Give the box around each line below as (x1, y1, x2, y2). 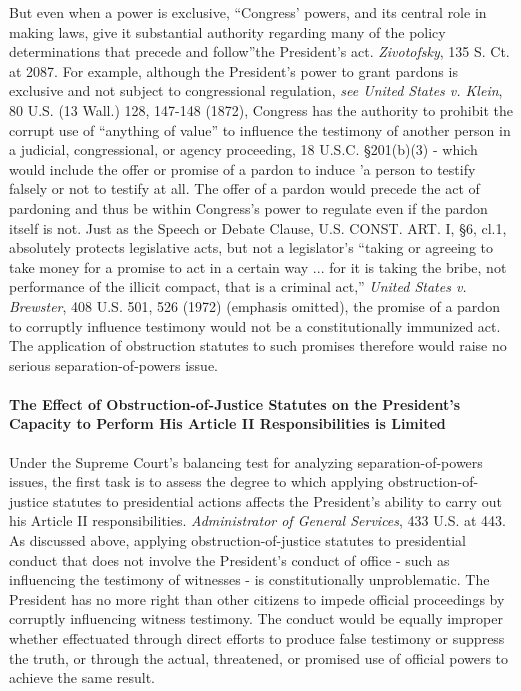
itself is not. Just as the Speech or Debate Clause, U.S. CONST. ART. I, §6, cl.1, (9, 217, 507, 238)
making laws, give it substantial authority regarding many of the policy (9, 21, 446, 42)
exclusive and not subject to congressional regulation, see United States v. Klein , (9, 80, 503, 101)
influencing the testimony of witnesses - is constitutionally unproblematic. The (9, 569, 490, 590)
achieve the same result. (9, 667, 155, 688)
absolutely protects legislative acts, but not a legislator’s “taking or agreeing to (9, 237, 493, 258)
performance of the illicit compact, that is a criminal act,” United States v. (9, 276, 467, 297)
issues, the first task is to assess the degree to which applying (9, 471, 384, 492)
